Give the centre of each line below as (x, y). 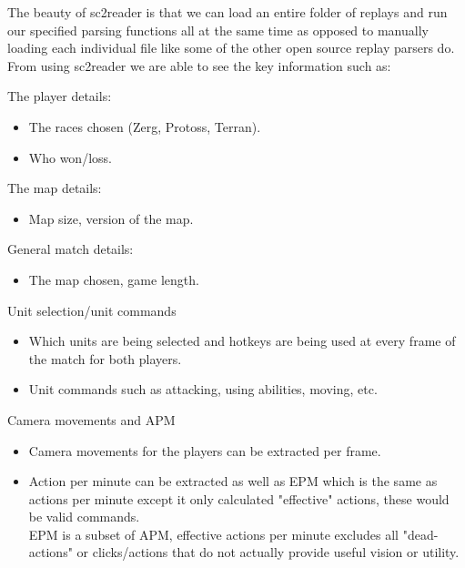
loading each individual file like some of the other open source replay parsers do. (231, 48)
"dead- (420, 534)
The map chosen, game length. (114, 279)
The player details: (60, 96)
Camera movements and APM (91, 419)
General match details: (71, 249)
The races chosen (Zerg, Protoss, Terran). (145, 126)
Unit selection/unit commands (92, 310)
